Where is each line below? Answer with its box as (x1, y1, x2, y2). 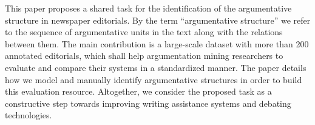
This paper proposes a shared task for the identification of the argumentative (5, 2, 292, 14)
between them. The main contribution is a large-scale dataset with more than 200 (5, 37, 309, 50)
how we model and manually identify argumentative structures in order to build (5, 73, 302, 86)
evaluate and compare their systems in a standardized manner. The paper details (5, 61, 307, 73)
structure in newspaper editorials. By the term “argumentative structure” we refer (5, 13, 311, 26)
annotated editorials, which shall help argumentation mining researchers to (5, 49, 283, 62)
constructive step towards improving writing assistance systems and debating (5, 96, 291, 109)
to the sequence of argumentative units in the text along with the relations (5, 25, 283, 38)
